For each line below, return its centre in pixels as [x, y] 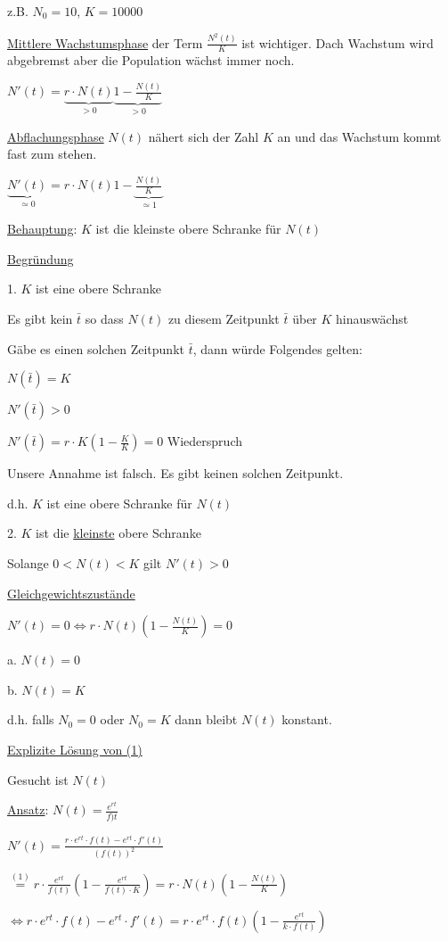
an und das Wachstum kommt [359, 136]
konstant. [307, 719]
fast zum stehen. [52, 154]
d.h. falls [31, 719]
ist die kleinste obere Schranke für [188, 229]
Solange [28, 563]
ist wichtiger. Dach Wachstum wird [338, 42]
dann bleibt [206, 719]
